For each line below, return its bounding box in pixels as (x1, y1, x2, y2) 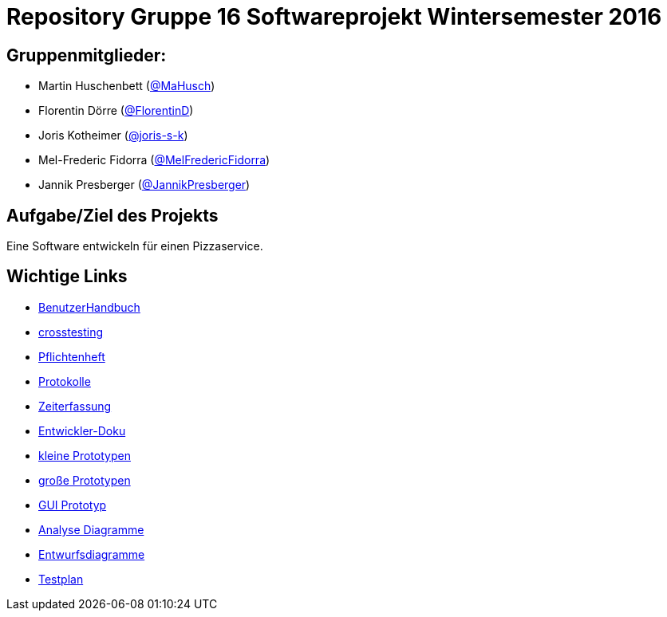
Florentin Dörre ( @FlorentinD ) (38, 104, 194, 118)
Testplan (38, 572, 84, 586)
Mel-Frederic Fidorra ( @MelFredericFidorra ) (38, 153, 270, 167)
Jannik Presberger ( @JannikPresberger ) (38, 178, 251, 192)
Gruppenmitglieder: (6, 45, 167, 65)
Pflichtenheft (38, 349, 105, 364)
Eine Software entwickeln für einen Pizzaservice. (6, 239, 263, 253)
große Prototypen (38, 473, 131, 487)
